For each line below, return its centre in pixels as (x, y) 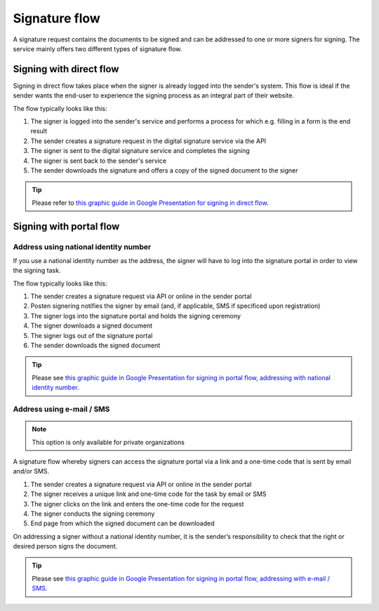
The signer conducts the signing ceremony (93, 513)
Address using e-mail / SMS (61, 409)
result (39, 131)
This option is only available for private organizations (108, 442)
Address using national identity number (82, 247)
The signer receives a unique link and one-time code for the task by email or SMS (148, 494)
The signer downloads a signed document (92, 325)
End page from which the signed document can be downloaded (122, 523)
